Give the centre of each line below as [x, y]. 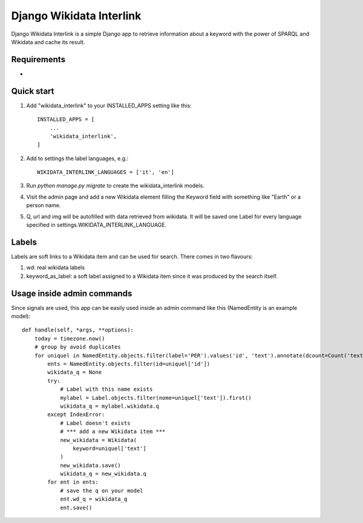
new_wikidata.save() [90, 465]
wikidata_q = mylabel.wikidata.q [110, 406]
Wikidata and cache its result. [48, 42]
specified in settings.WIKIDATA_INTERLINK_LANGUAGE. [96, 225]
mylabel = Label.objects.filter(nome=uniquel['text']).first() [156, 398]
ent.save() [76, 508]
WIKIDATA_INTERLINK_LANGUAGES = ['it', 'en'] [106, 172]
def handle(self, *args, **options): [78, 330]
